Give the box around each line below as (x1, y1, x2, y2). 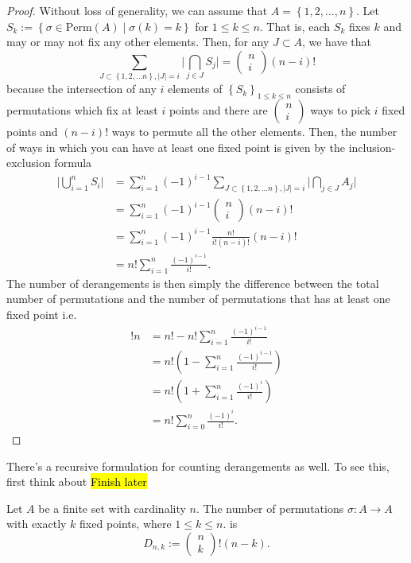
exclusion (6, 154, 51, 171)
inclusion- (348, 138, 396, 155)
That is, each (266, 17, 331, 34)
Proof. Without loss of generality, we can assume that (6, 2, 268, 18)
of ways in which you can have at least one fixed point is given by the (6, 138, 346, 155)
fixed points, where (79, 515, 172, 532)
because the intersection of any (6, 80, 157, 97)
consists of (295, 80, 346, 97)
